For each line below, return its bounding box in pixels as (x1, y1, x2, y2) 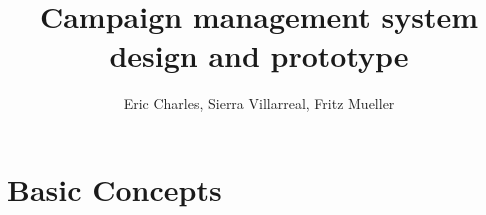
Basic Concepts (7, 168, 222, 209)
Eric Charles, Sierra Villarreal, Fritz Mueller (123, 93, 395, 114)
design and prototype (109, 35, 409, 76)
